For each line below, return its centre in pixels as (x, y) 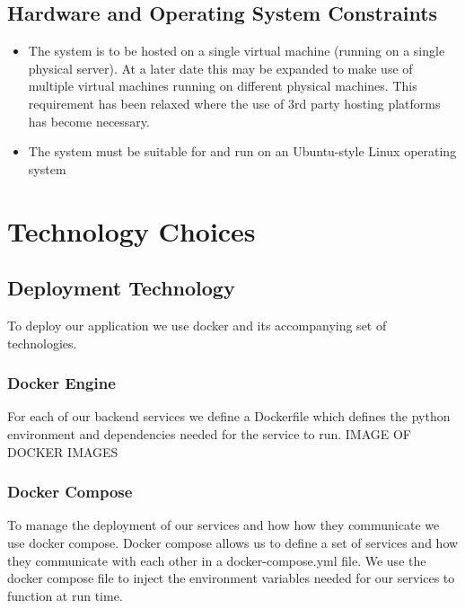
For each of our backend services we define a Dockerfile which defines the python (229, 416)
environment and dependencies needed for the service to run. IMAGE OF (209, 433)
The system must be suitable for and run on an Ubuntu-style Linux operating (242, 151)
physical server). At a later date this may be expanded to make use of (220, 68)
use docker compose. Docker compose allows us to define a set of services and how (233, 542)
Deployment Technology (121, 288)
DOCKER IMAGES (63, 451)
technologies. (42, 343)
